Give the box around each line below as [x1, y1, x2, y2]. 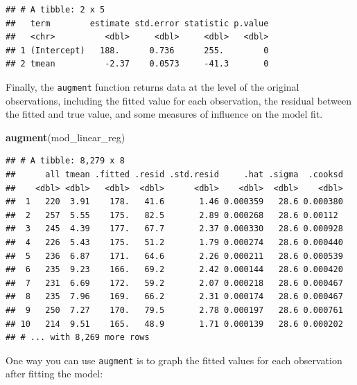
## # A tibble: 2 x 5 [6, 5, 105, 15]
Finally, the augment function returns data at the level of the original [6, 79, 299, 93]
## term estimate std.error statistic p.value [6, 18, 269, 28]
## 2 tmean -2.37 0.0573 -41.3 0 [6, 59, 269, 69]
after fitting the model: [6, 366, 103, 381]
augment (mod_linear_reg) [6, 129, 125, 144]
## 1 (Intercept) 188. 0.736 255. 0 [6, 45, 269, 55]
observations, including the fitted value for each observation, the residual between [6, 93, 352, 107]
